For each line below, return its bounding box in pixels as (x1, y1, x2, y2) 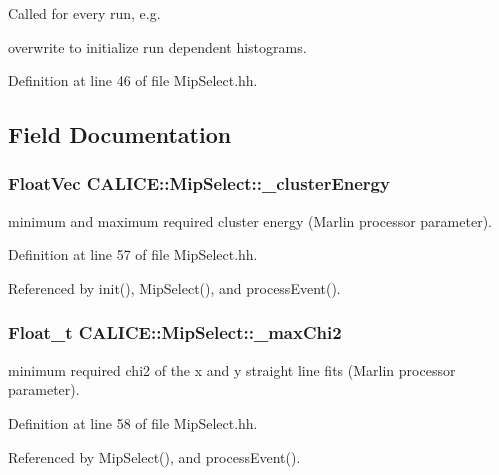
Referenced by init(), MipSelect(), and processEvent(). (8, 277, 341, 298)
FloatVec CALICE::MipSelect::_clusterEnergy (8, 171, 390, 196)
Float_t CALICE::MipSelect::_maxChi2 (8, 320, 342, 345)
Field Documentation (8, 119, 232, 150)
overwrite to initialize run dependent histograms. (8, 36, 307, 57)
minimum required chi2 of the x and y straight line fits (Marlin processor (8, 359, 456, 380)
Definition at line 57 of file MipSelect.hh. (8, 244, 258, 265)
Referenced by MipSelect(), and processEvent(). (8, 446, 301, 467)
